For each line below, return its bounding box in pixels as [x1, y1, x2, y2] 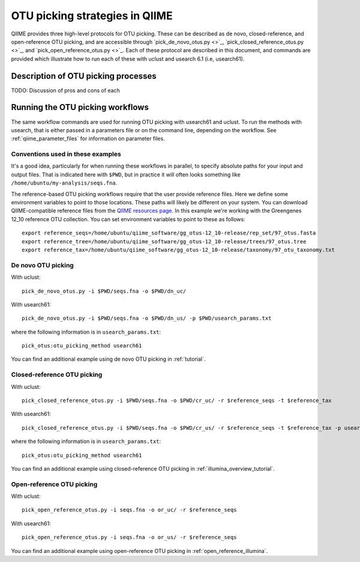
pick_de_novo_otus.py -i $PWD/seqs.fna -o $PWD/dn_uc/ [22, 287, 187, 295]
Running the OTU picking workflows [11, 102, 149, 112]
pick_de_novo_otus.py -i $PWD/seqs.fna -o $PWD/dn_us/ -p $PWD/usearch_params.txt [22, 315, 272, 322]
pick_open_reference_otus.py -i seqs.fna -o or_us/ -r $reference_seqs [22, 534, 237, 541]
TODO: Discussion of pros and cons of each [11, 87, 120, 94]
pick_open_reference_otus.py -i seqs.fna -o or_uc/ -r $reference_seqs [22, 507, 237, 513]
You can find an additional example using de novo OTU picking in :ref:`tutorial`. [11, 355, 206, 363]
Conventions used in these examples [11, 150, 121, 159]
